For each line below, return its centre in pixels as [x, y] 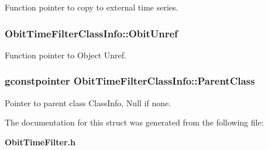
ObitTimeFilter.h [40, 142]
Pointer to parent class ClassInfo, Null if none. [88, 102]
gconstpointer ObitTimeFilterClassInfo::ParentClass [130, 81]
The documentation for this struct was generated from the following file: [134, 122]
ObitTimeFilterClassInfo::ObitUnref [91, 33]
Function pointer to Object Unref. [66, 55]
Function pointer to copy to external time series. [92, 7]
